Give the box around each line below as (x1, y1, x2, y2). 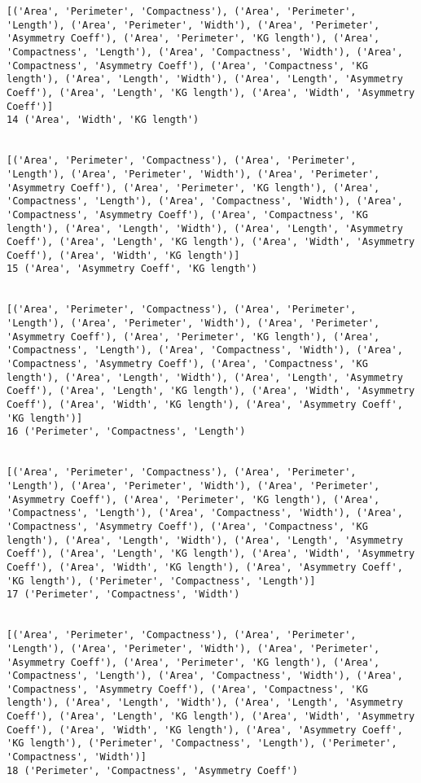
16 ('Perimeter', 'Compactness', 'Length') (7, 426, 246, 438)
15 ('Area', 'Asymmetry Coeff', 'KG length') (7, 263, 257, 275)
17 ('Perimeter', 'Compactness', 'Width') (7, 588, 240, 601)
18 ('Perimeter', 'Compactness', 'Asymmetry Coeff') (7, 764, 298, 776)
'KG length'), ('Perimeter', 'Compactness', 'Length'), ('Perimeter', (7, 737, 397, 750)
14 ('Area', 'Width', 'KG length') (7, 114, 200, 126)
